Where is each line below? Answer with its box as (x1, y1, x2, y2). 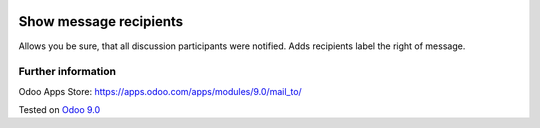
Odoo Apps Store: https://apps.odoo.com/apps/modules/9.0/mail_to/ (18, 85, 302, 97)
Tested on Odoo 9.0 (18, 104, 101, 116)
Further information (18, 65, 117, 79)
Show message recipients (18, 13, 184, 30)
